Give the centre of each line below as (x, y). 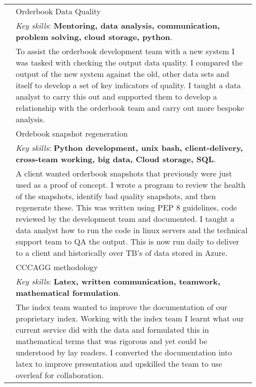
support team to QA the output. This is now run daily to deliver (128, 241)
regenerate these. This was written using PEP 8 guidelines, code (127, 207)
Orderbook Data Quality (58, 11)
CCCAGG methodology (57, 267)
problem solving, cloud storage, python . (94, 37)
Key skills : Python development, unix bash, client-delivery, (129, 148)
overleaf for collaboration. (60, 375)
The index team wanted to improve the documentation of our (122, 307)
